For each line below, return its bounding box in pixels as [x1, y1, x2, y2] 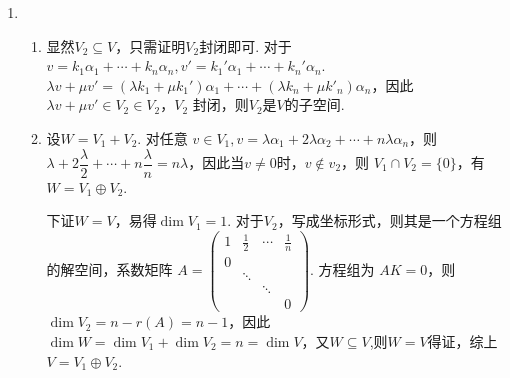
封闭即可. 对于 [199, 35, 292, 56]
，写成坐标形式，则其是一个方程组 [277, 210, 502, 231]
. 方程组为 [310, 259, 375, 280]
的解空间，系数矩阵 [46, 259, 173, 280]
